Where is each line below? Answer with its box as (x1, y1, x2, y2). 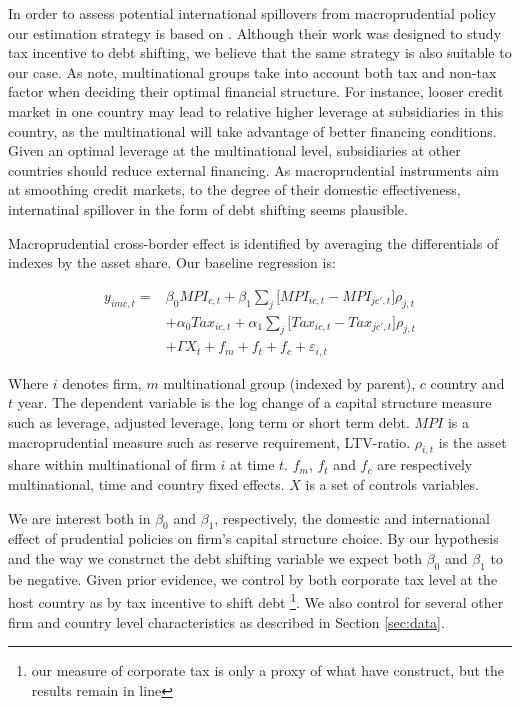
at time (230, 454, 275, 475)
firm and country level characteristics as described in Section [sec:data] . (8, 611, 445, 632)
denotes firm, (62, 372, 142, 393)
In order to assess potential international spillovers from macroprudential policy (8, 3, 497, 23)
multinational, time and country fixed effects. (8, 474, 285, 495)
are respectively (377, 454, 473, 475)
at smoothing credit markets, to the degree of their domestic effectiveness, (8, 179, 461, 200)
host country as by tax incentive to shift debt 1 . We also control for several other (8, 589, 504, 613)
